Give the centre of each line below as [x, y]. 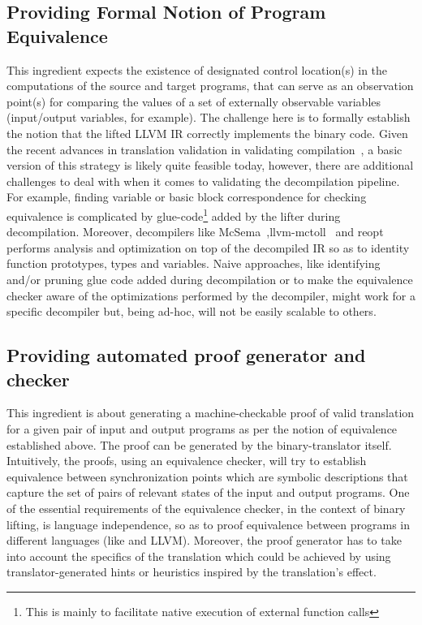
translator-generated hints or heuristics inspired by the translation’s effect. [192, 572]
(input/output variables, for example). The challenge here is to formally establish [209, 117]
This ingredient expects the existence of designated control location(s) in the [197, 69]
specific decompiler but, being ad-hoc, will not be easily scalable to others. [192, 311]
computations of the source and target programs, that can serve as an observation [210, 86]
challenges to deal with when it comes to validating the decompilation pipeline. [203, 181]
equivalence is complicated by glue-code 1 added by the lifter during [174, 214]
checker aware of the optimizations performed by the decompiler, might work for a [211, 295]
